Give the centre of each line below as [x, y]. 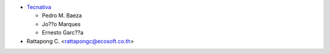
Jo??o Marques [61, 24]
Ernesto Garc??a [63, 33]
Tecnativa [39, 7]
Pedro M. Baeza [62, 16]
